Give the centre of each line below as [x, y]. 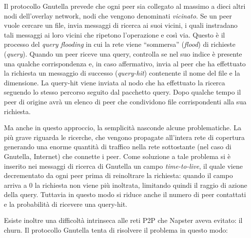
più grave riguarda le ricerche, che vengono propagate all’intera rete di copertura [124, 137]
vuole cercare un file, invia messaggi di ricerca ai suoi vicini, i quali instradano [121, 25]
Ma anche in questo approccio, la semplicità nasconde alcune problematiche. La [123, 128]
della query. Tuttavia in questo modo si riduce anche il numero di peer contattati [125, 194]
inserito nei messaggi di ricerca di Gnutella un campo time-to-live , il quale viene [123, 166]
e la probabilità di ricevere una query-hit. [66, 204]
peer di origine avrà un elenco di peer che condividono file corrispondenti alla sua [125, 101]
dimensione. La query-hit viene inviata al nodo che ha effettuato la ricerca [115, 82]
